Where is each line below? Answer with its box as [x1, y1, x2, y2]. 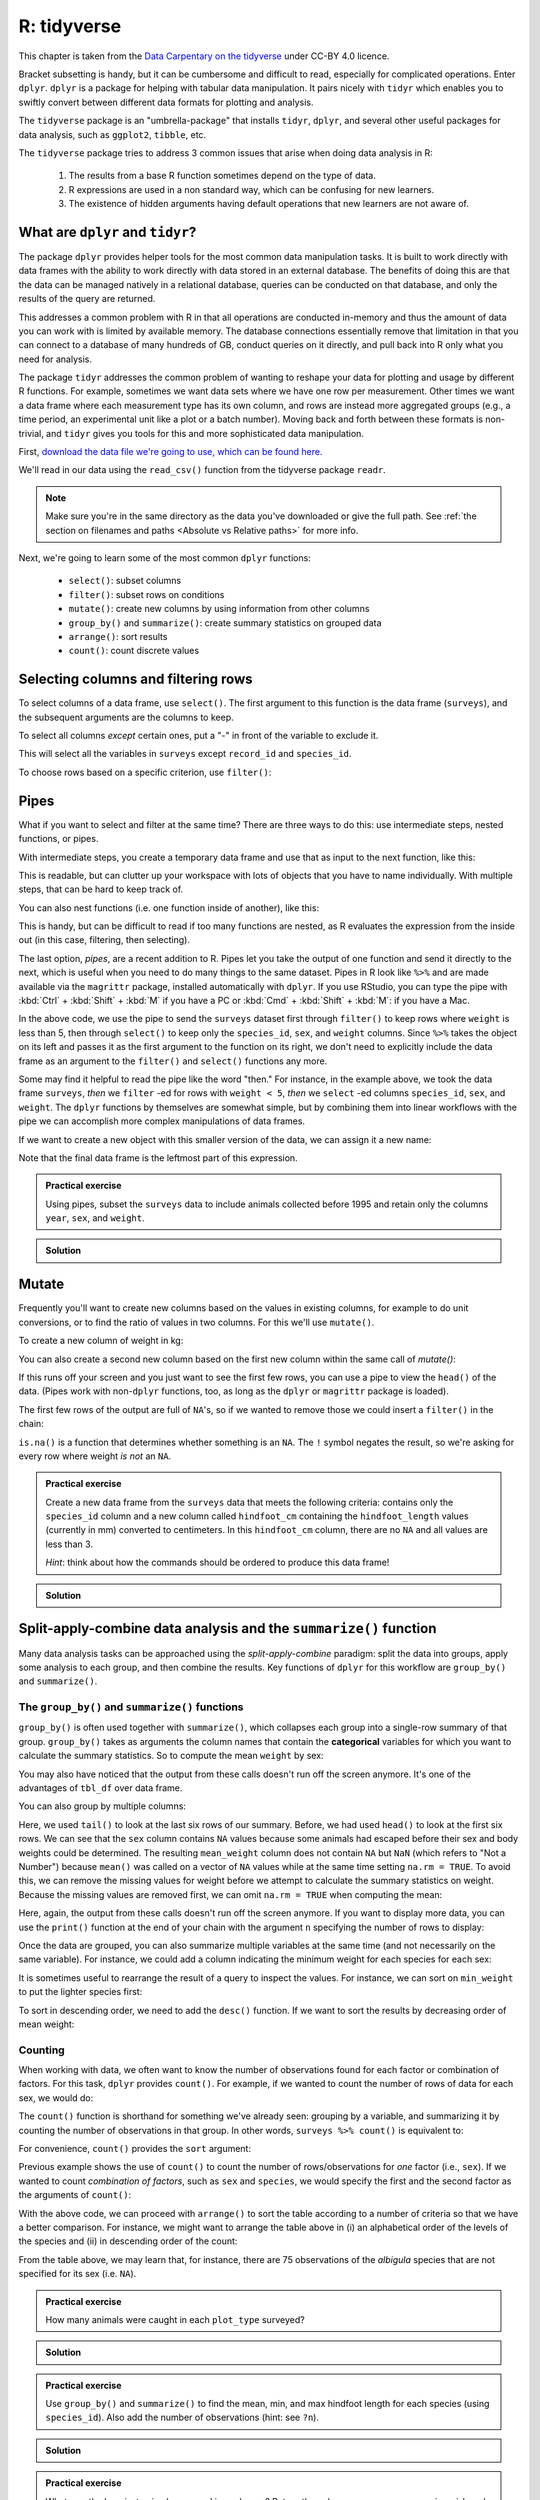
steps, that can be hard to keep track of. [18, 883, 184, 895]
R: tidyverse [18, 15, 122, 37]
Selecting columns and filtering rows [18, 671, 254, 688]
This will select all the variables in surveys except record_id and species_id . [18, 748, 352, 760]
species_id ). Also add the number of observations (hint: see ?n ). [45, 2411, 320, 2424]
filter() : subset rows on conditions [68, 588, 225, 600]
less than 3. [45, 1538, 94, 1550]
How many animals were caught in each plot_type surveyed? [45, 2313, 305, 2325]
